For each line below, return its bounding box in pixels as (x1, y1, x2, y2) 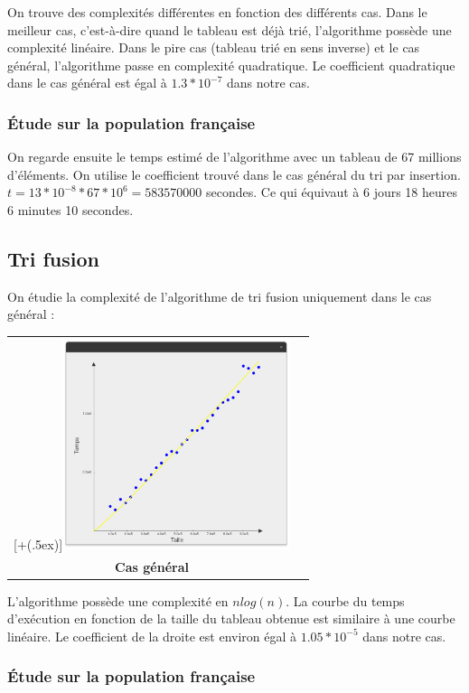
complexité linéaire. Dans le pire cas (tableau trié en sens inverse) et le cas (7, 38, 420, 57)
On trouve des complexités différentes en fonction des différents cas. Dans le (7, 3, 427, 21)
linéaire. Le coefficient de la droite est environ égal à (7, 626, 297, 645)
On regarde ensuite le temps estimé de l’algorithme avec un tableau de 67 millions (7, 147, 462, 166)
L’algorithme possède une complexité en (7, 591, 229, 610)
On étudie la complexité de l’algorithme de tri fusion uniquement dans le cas (7, 286, 432, 305)
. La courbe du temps (286, 591, 405, 610)
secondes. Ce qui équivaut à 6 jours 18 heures (206, 183, 458, 201)
